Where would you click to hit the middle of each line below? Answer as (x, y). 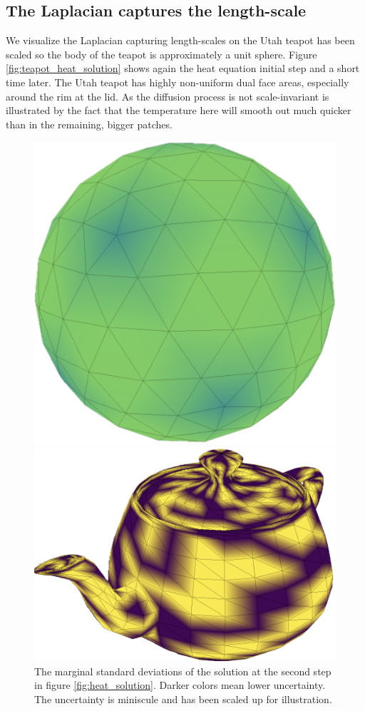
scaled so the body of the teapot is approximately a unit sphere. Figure (161, 54)
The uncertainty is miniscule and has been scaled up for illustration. (183, 699)
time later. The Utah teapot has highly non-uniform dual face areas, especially (178, 82)
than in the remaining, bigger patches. (89, 124)
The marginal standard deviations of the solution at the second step (183, 671)
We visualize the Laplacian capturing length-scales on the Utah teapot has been (180, 40)
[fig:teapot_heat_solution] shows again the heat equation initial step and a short (183, 68)
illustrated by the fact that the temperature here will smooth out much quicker (179, 110)
